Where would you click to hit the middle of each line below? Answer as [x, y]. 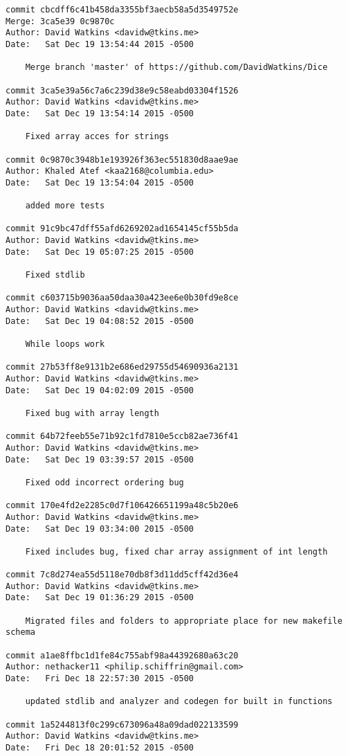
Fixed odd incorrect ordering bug [104, 482]
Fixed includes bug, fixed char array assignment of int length [176, 551]
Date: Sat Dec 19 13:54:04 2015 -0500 [100, 182]
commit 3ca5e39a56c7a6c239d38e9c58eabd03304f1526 [122, 90]
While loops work [65, 344]
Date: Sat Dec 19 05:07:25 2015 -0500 [100, 252]
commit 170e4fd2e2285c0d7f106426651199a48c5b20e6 [122, 506]
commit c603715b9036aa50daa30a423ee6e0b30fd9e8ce [122, 298]
